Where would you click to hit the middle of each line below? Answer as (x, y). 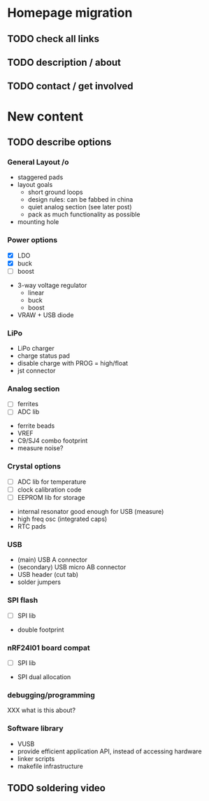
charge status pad (43, 356)
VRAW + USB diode (45, 315)
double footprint (41, 629)
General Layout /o (38, 162)
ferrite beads (36, 426)
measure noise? (40, 448)
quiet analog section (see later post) (80, 207)
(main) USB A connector (52, 560)
